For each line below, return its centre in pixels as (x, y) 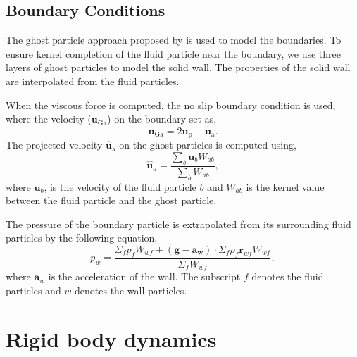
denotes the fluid (288, 276)
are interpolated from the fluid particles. (93, 81)
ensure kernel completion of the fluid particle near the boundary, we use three (174, 53)
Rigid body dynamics (111, 338)
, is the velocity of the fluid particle (120, 186)
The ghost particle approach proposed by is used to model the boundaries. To (174, 40)
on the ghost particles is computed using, (208, 145)
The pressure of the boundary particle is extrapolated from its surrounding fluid (178, 224)
